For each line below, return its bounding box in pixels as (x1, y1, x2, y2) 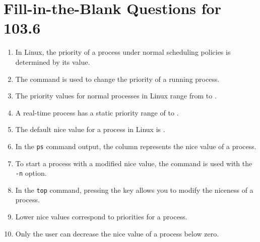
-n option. (15, 168, 47, 178)
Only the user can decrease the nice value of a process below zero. (15, 228, 219, 238)
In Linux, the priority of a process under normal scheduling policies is (15, 47, 231, 57)
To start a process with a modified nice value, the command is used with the (15, 158, 252, 168)
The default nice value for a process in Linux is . (15, 124, 165, 135)
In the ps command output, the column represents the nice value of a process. (15, 141, 256, 151)
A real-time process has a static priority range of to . (15, 107, 179, 117)
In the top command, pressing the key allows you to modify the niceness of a (15, 184, 253, 195)
